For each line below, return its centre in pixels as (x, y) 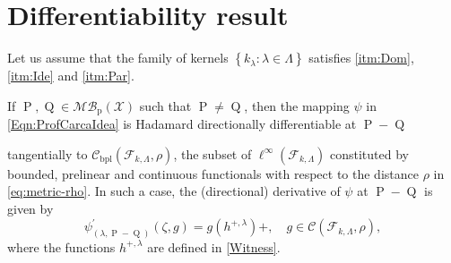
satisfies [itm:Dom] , (361, 58)
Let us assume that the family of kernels (118, 58)
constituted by (369, 153)
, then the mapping (297, 105)
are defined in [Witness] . (214, 246)
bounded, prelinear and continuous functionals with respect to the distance (213, 173)
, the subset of (212, 153)
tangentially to (48, 153)
